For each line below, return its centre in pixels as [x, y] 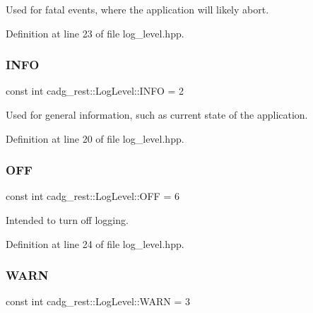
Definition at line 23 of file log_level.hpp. [95, 33]
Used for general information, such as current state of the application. [157, 114]
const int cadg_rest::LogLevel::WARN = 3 [98, 301]
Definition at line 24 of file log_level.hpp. [95, 243]
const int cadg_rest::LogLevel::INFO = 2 [95, 91]
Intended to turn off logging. [67, 220]
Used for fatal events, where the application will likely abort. [137, 9]
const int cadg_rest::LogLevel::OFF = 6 [93, 196]
